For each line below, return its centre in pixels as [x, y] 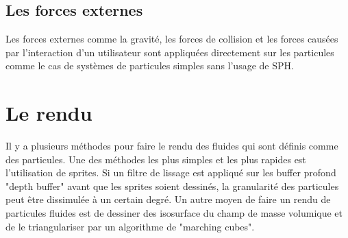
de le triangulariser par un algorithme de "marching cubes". [130, 226]
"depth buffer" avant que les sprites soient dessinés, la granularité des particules [172, 186]
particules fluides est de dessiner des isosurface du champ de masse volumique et [174, 213]
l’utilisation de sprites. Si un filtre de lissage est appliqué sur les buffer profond [171, 172]
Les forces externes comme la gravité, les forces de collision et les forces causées [172, 39]
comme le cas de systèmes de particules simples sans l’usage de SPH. [150, 66]
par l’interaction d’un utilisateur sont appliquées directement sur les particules [170, 52]
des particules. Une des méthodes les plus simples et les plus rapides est [156, 159]
